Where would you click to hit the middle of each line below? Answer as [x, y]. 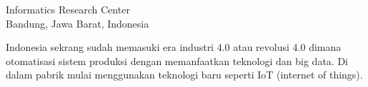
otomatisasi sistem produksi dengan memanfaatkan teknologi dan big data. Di [177, 60]
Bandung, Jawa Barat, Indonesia [78, 23]
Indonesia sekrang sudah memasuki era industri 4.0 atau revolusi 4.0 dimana [174, 47]
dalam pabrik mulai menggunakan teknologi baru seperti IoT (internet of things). [184, 75]
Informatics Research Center [68, 9]
